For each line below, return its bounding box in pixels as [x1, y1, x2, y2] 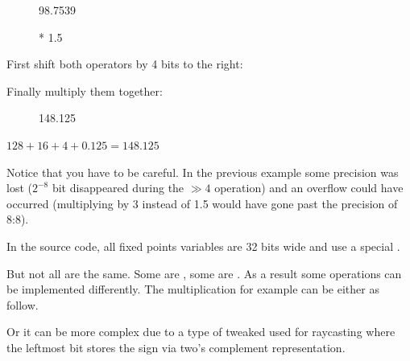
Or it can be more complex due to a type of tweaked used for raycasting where [6, 323, 396, 340]
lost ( [6, 179, 32, 196]
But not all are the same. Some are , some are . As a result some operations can [6, 265, 402, 281]
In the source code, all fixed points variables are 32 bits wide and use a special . [6, 237, 400, 254]
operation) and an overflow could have [214, 179, 404, 196]
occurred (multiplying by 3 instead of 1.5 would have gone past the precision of [6, 195, 398, 211]
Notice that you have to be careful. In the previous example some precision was [6, 163, 399, 180]
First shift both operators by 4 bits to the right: [6, 55, 243, 72]
